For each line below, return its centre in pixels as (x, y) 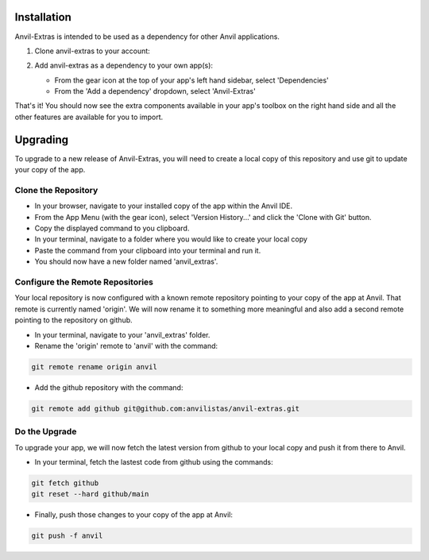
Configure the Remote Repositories (84, 282)
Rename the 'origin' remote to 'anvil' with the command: (126, 346)
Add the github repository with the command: (109, 387)
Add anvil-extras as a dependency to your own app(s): (124, 66)
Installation (43, 17)
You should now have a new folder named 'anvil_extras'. (126, 261)
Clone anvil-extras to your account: (92, 51)
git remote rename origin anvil (95, 367)
